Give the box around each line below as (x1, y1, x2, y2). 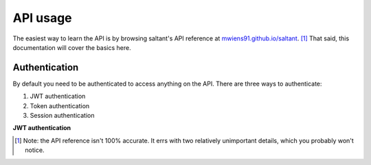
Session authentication (30, 112, 95, 120)
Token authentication (30, 101, 90, 110)
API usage (12, 10, 72, 25)
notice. (25, 146, 45, 154)
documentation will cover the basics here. (12, 43, 131, 51)
